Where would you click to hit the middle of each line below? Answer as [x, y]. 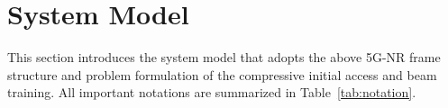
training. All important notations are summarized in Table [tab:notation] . [212, 92]
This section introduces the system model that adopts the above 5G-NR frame [224, 57]
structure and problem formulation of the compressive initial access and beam [222, 74]
